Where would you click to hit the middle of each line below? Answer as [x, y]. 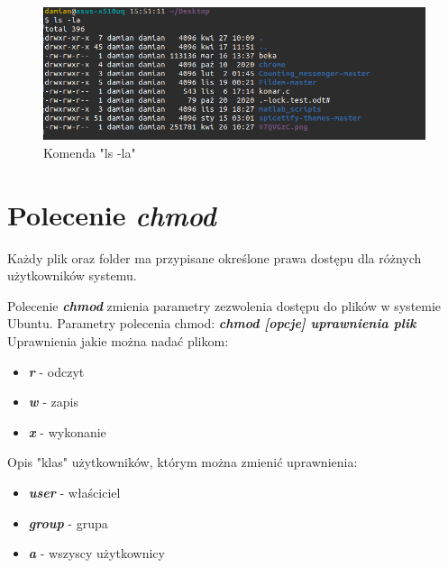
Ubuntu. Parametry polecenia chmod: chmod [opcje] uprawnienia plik [212, 323]
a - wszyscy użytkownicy [96, 553]
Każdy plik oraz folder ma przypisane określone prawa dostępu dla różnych [215, 257]
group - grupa [68, 522]
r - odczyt [56, 371]
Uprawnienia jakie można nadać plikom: [118, 341]
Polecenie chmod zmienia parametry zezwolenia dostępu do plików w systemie [224, 305]
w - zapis [53, 402]
